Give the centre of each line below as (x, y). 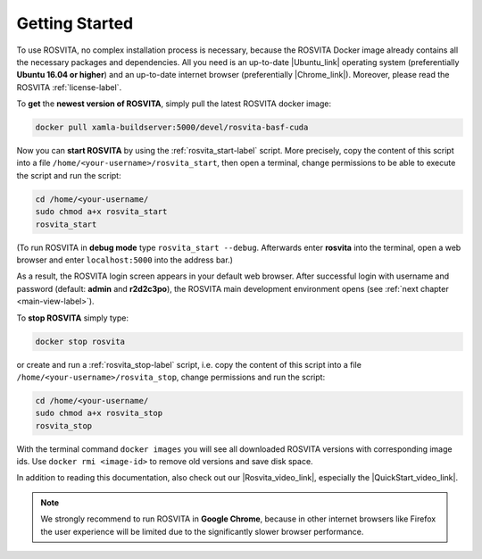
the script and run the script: (69, 175)
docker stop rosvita (80, 341)
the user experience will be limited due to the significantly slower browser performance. (202, 531)
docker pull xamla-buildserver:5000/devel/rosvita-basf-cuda (172, 128)
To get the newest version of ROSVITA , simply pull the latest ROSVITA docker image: (174, 104)
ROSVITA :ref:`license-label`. (69, 87)
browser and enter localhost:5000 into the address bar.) (125, 260)
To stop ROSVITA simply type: (73, 318)
